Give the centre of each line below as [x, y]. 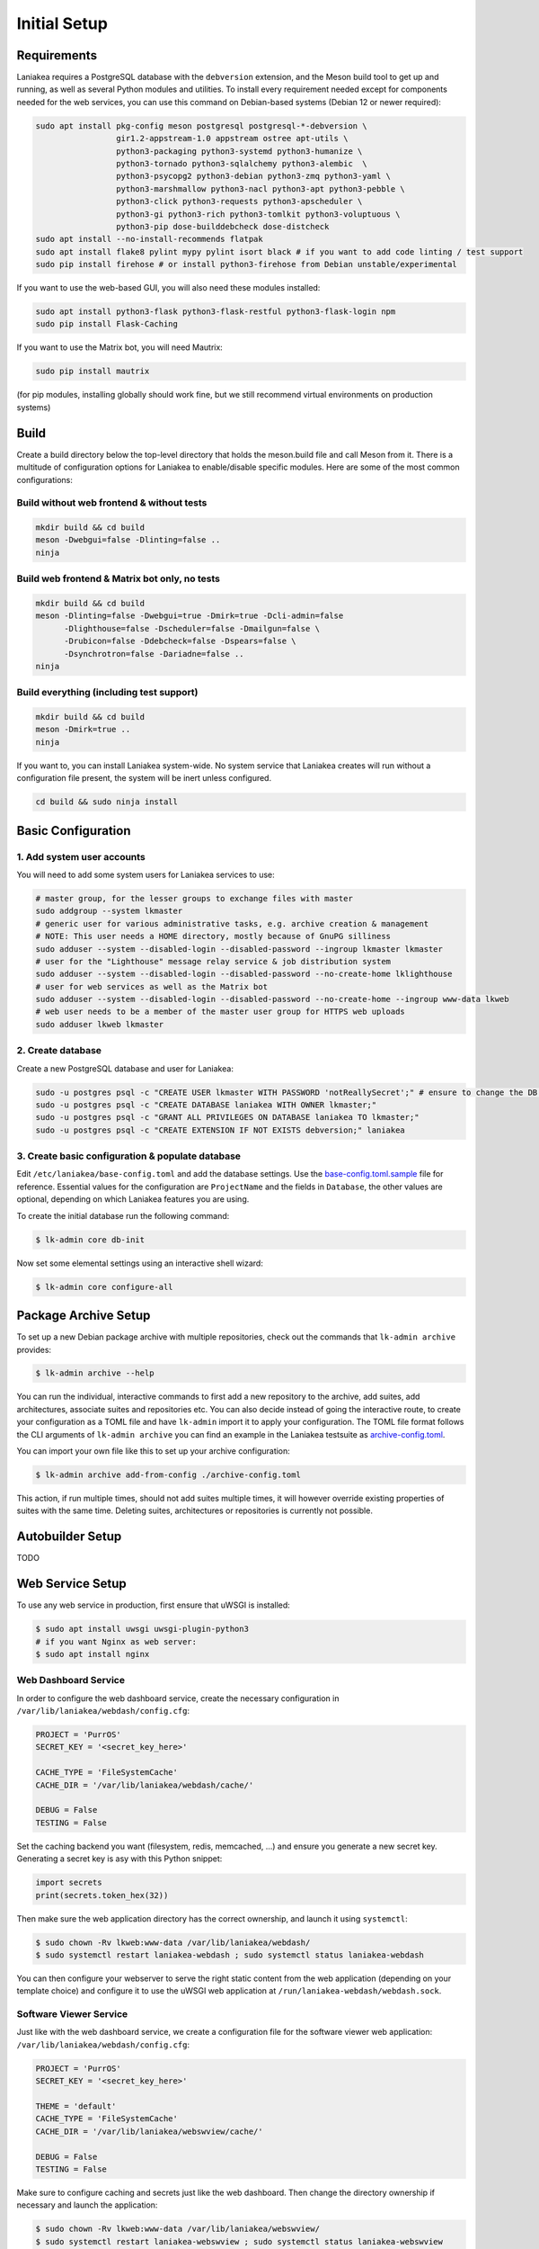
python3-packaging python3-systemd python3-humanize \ [239, 151]
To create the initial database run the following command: [123, 1215]
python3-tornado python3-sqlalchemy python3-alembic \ [241, 163]
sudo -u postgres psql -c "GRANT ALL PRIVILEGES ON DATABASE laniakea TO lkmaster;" [227, 1117]
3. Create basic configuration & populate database [129, 1156]
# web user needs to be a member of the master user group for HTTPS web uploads [221, 1012]
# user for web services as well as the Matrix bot [152, 986]
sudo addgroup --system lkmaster [109, 911]
